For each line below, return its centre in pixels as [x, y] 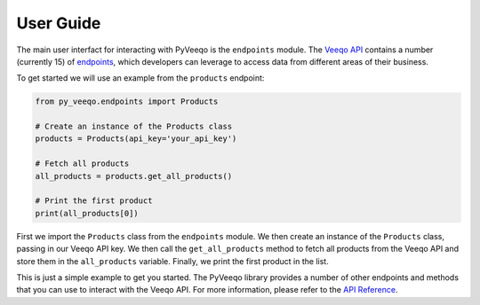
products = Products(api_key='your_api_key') [136, 139]
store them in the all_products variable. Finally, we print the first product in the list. [172, 261]
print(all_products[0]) [87, 213]
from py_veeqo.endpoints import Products [127, 102]
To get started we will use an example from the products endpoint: [140, 78]
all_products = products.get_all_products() [134, 176]
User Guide [59, 23]
